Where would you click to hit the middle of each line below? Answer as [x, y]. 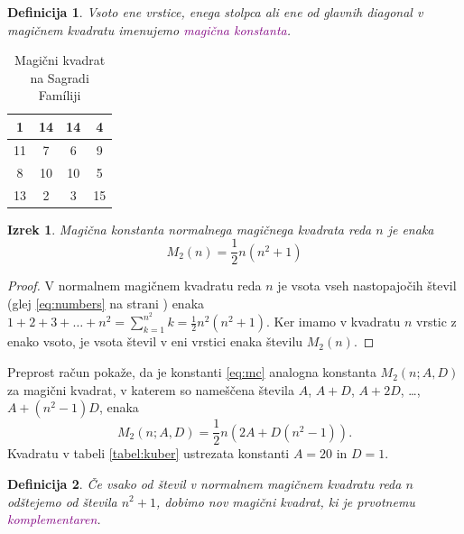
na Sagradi [60, 77]
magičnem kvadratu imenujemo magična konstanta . [149, 29]
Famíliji [60, 95]
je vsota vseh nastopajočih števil [367, 285]
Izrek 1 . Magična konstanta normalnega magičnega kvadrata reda [190, 229]
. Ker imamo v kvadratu [334, 322]
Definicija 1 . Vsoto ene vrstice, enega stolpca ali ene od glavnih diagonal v [215, 12]
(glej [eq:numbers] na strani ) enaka [106, 303]
